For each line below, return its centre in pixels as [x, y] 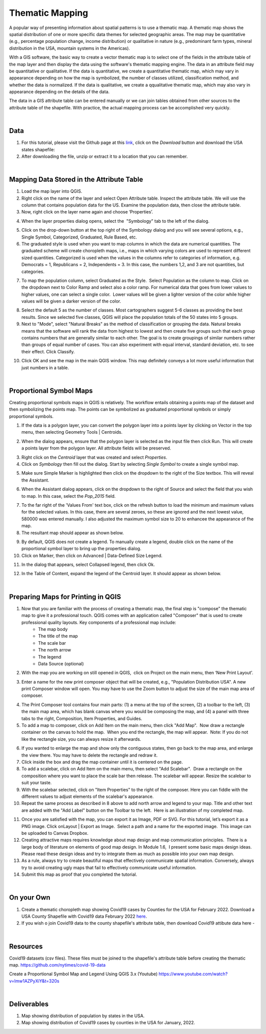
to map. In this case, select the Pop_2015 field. [68, 496]
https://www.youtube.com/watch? [193, 974]
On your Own [30, 898]
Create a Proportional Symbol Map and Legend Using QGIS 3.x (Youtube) [83, 974]
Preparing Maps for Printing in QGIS [65, 597]
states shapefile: [38, 149]
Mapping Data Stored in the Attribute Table [76, 180]
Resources [26, 946]
